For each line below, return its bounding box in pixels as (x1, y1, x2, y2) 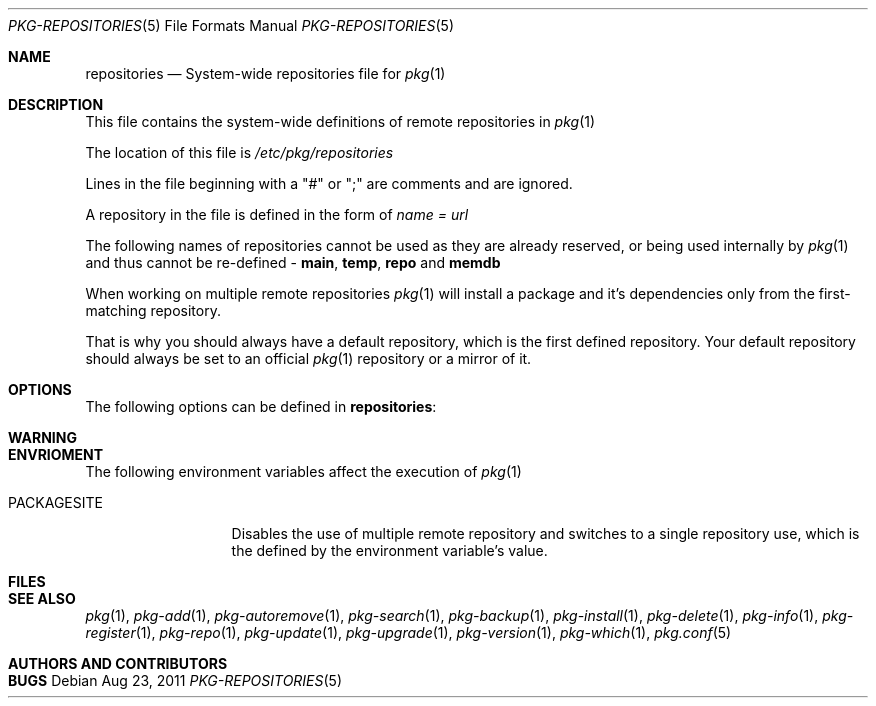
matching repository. (85, 302, 221, 319)
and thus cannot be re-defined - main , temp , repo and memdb (85, 254, 501, 271)
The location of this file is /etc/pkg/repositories (85, 144, 394, 161)
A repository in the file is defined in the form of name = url (85, 206, 469, 223)
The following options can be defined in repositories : (85, 398, 437, 415)
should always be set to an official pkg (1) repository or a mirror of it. (85, 350, 532, 367)
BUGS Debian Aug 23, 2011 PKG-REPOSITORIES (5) (8, 672, 343, 689)
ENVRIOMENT (8, 446, 104, 463)
